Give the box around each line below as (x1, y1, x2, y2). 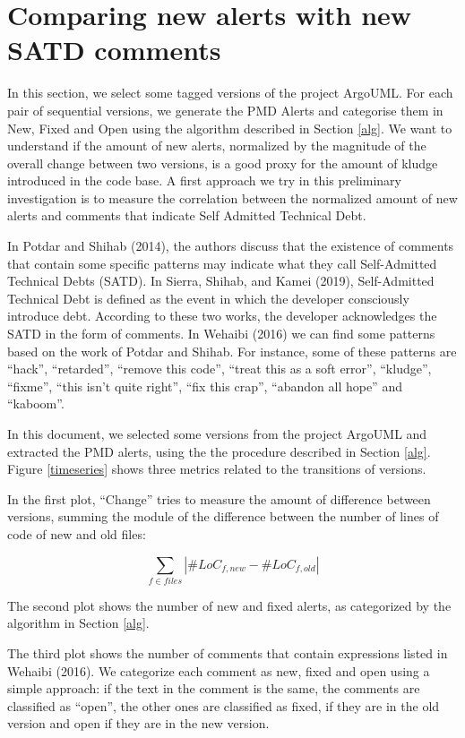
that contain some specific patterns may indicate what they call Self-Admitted (7, 253, 437, 272)
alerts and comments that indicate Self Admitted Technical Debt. (7, 206, 366, 225)
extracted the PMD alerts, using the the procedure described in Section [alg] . (7, 442, 431, 460)
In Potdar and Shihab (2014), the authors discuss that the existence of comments (7, 236, 454, 255)
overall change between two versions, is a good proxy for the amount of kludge (7, 153, 438, 172)
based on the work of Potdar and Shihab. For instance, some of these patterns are (7, 341, 457, 360)
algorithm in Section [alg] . (7, 614, 150, 632)
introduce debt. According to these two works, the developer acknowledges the (7, 306, 437, 325)
